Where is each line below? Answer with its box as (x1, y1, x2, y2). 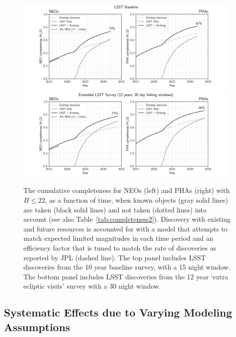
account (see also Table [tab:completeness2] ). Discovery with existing (23, 214, 231, 224)
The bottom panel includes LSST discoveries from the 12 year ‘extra (23, 271, 229, 281)
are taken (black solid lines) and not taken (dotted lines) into (23, 204, 207, 214)
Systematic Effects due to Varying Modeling (4, 305, 233, 320)
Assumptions (4, 319, 70, 334)
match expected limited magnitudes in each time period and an (23, 233, 214, 243)
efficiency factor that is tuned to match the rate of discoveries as (23, 242, 216, 253)
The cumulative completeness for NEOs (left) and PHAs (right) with (23, 185, 230, 195)
